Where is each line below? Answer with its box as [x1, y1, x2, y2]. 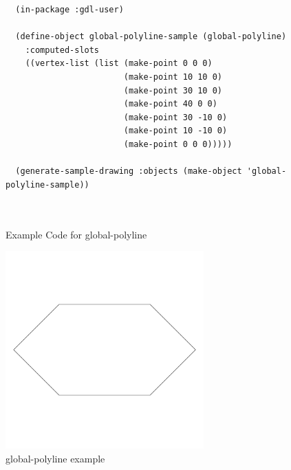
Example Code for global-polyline [6, 227, 147, 241]
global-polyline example [6, 451, 105, 465]
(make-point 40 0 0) [123, 99, 217, 109]
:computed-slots [25, 45, 100, 55]
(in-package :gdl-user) [15, 5, 124, 14]
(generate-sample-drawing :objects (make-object [15, 166, 242, 177]
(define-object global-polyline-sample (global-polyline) [15, 32, 287, 42]
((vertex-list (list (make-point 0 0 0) [25, 58, 213, 69]
